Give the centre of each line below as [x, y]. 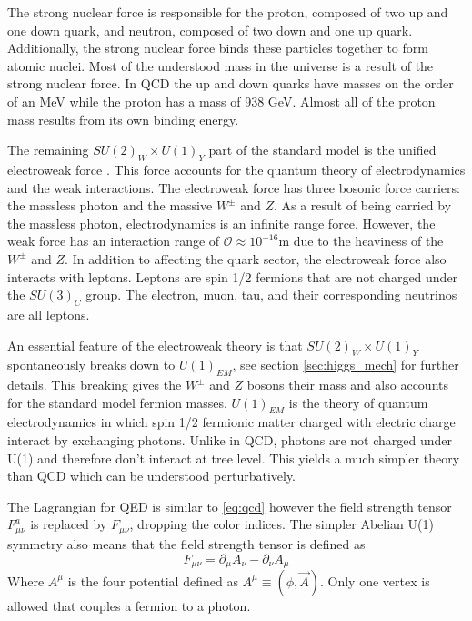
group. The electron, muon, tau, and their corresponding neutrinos [271, 295]
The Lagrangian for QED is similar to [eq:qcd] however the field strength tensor [230, 506]
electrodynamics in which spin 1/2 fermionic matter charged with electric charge [231, 422]
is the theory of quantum [358, 402]
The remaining [48, 150]
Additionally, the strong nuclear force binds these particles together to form [218, 48]
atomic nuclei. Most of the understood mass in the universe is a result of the [221, 65]
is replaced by [69, 524]
